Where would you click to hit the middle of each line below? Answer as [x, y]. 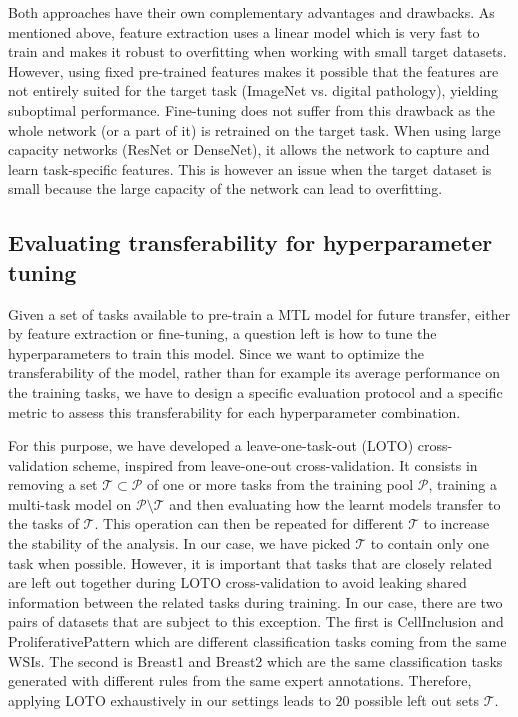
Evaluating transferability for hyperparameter [250, 242]
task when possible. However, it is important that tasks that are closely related [250, 562]
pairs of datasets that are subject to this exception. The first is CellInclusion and [256, 621]
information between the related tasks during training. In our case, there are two [255, 601]
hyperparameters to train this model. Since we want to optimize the [216, 352]
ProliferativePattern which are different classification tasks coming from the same [257, 641]
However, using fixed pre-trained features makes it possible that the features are [253, 70]
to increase [456, 523]
